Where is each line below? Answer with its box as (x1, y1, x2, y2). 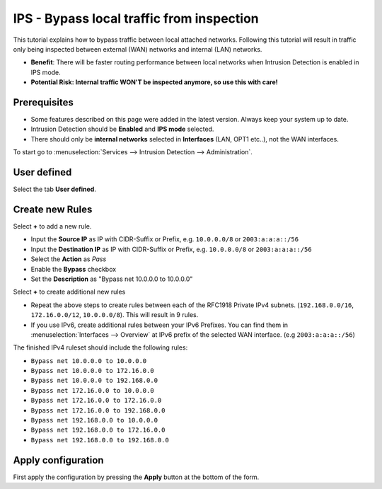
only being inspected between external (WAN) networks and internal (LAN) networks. (13, 45, 262, 53)
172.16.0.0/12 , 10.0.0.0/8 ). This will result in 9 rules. (30, 311, 199, 319)
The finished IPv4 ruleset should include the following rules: (13, 343, 188, 352)
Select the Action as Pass (30, 255, 107, 263)
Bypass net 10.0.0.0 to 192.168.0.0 (30, 376, 158, 385)
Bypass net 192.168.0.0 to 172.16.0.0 (30, 426, 166, 435)
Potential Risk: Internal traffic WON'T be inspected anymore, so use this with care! (30, 78, 279, 86)
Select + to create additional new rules (13, 287, 126, 297)
